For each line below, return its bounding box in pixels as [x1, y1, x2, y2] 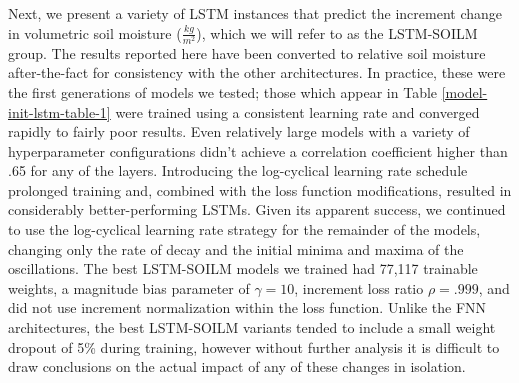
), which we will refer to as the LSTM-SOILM [196, 22, 478, 43]
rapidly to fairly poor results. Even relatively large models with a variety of [8, 121, 470, 142]
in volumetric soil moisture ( [8, 22, 182, 43]
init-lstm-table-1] [8, 101, 111, 122]
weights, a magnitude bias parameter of [8, 277, 250, 298]
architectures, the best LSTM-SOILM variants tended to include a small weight [8, 317, 496, 338]
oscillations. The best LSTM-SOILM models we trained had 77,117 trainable [8, 258, 478, 279]
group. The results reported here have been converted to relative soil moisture [8, 42, 486, 63]
